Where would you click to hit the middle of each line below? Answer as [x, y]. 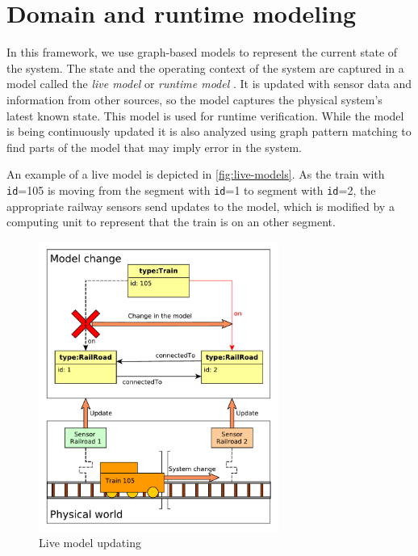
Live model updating [90, 543]
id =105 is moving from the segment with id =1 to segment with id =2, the [191, 190]
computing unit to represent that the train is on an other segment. [171, 222]
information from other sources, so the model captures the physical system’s [194, 99]
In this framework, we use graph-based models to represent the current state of [202, 52]
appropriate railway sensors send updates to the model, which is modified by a [201, 206]
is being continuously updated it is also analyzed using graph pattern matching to [209, 131]
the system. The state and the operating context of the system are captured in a [205, 67]
